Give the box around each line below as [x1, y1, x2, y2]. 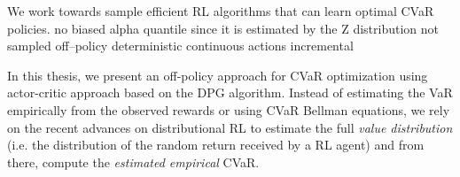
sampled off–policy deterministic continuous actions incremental [7, 36, 354, 55]
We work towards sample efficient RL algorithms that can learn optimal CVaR [7, 2, 434, 19]
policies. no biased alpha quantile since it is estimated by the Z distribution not [7, 19, 440, 37]
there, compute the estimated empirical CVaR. [7, 152, 260, 171]
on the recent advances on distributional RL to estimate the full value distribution [7, 118, 453, 136]
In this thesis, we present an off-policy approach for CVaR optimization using [7, 65, 428, 84]
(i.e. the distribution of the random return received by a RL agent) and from [7, 135, 425, 154]
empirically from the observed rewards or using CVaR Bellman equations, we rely [7, 100, 450, 119]
